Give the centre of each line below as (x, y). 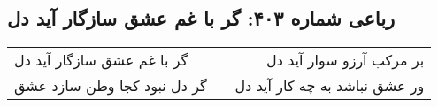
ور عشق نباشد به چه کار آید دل (330, 86)
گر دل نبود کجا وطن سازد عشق (111, 86)
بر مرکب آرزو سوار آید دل (346, 60)
